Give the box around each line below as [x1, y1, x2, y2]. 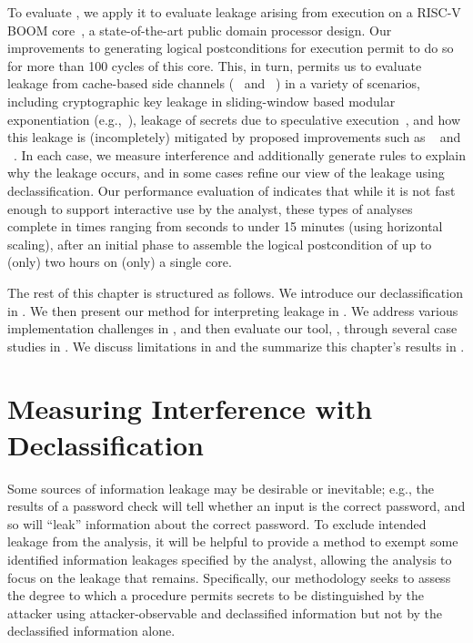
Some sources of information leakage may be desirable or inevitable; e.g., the [7, 478, 434, 497]
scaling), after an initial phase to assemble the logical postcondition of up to [7, 234, 432, 253]
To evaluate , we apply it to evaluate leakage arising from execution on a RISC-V [7, 3, 461, 21]
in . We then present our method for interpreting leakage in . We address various [7, 301, 458, 320]
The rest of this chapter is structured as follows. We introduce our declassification [7, 282, 463, 301]
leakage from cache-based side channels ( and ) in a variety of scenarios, [7, 74, 420, 93]
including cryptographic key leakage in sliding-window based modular [7, 91, 396, 110]
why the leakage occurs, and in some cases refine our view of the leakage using [7, 163, 445, 182]
